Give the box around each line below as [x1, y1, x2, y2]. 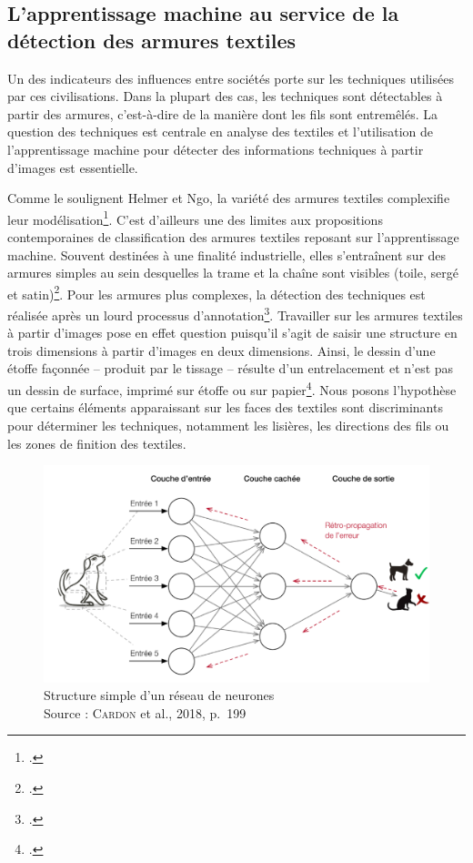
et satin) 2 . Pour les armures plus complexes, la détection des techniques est [7, 281, 426, 303]
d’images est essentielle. [7, 157, 138, 177]
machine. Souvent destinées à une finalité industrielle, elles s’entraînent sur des [7, 245, 447, 264]
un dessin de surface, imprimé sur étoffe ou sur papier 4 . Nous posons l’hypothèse [7, 378, 457, 399]
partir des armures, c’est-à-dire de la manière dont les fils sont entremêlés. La [7, 104, 438, 123]
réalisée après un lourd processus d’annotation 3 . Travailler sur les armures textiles [7, 303, 463, 324]
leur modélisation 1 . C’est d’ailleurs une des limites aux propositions [7, 207, 383, 228]
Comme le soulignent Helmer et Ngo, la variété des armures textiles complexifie [7, 188, 450, 208]
